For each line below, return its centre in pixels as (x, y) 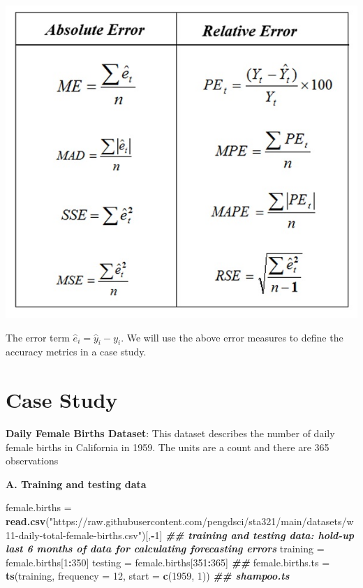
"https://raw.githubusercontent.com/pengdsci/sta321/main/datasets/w (201, 521)
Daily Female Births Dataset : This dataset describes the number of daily (170, 433)
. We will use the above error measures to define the (232, 337)
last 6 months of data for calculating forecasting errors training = (165, 549)
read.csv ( (28, 521)
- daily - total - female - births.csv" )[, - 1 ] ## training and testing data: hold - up (185, 535)
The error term (38, 337)
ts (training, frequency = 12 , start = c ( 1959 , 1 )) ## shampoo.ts (148, 576)
